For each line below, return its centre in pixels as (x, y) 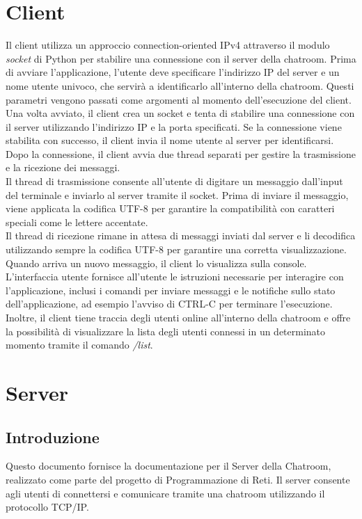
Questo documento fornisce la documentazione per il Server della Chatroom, (168, 466)
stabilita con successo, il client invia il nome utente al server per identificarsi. (170, 140)
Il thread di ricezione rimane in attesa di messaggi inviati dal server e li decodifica (181, 235)
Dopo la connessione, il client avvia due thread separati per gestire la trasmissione (181, 153)
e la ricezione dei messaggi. (63, 167)
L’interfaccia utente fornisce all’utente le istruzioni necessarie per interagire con (175, 277)
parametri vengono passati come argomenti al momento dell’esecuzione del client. (179, 99)
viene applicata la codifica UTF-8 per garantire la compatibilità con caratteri (170, 208)
